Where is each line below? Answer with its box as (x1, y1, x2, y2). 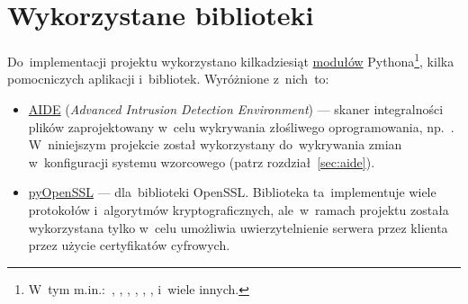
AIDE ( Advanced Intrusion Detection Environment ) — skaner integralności (28, 99, 444, 118)
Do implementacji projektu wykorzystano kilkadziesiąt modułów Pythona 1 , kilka (7, 49, 454, 70)
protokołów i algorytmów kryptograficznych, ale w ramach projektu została (28, 200, 449, 219)
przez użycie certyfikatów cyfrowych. (28, 236, 230, 255)
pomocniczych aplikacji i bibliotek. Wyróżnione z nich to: (7, 69, 329, 88)
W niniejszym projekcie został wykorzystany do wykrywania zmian (28, 135, 402, 154)
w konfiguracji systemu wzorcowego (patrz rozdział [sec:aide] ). (28, 152, 375, 171)
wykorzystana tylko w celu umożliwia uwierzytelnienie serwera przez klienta (28, 218, 448, 237)
